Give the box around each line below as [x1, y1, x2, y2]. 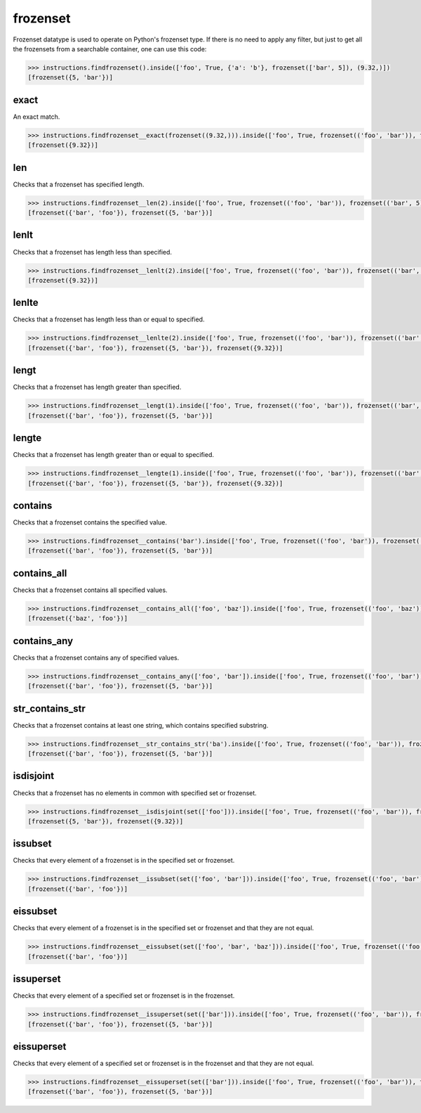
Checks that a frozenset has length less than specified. [13, 247, 172, 256]
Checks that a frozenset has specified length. [13, 180, 145, 188]
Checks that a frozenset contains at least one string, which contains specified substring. [13, 721, 269, 729]
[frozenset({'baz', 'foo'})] [27, 615, 128, 622]
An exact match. [13, 112, 60, 121]
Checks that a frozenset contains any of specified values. [13, 653, 180, 662]
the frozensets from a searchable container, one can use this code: [13, 44, 207, 53]
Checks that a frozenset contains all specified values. [13, 586, 168, 594]
